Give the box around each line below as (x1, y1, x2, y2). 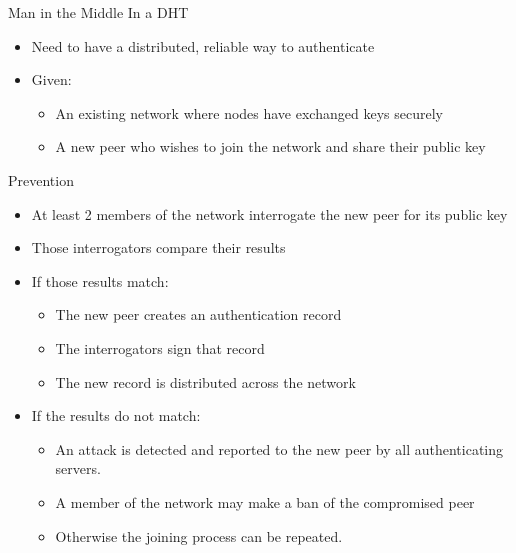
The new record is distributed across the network (55, 371, 356, 392)
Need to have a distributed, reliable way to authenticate (31, 35, 375, 56)
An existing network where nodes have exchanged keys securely (55, 102, 443, 123)
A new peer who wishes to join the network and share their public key (55, 136, 486, 157)
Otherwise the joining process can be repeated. (55, 525, 343, 546)
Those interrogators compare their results (31, 237, 286, 258)
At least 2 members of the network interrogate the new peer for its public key (31, 203, 508, 224)
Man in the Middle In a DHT (8, 2, 189, 22)
